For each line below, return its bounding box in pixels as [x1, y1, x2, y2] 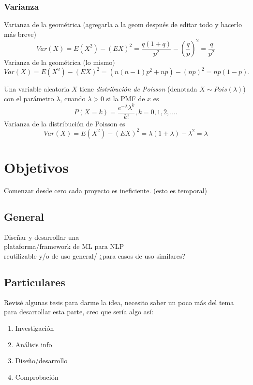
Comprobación [15, 371, 59, 382]
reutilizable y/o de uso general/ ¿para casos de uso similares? [4, 250, 186, 261]
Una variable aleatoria [4, 84, 70, 93]
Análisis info [15, 339, 52, 349]
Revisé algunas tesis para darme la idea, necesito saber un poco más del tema [4, 297, 234, 307]
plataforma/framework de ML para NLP [4, 241, 124, 251]
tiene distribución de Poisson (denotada [79, 84, 197, 93]
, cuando [60, 93, 86, 103]
